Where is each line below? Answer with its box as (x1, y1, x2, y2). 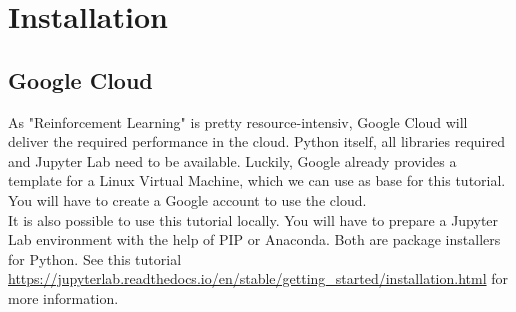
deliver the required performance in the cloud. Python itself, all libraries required (8, 131, 505, 152)
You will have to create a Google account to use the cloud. (8, 189, 367, 210)
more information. (8, 287, 119, 308)
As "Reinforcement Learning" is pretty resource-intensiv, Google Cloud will (8, 111, 468, 132)
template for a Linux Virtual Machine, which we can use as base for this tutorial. (8, 170, 506, 191)
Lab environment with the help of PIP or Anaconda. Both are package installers (8, 229, 501, 250)
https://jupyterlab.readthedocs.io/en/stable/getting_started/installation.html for (8, 268, 508, 289)
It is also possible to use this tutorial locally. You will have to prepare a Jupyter (8, 209, 499, 230)
